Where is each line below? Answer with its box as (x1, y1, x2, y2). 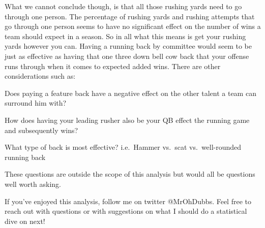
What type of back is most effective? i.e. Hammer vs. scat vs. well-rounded (5, 142, 242, 152)
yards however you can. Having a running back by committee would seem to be (5, 41, 252, 51)
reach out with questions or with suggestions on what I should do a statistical (5, 206, 247, 216)
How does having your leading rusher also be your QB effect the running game (5, 114, 250, 125)
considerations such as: (5, 71, 76, 81)
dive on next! (5, 215, 45, 226)
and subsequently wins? (5, 124, 78, 135)
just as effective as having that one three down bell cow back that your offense (5, 50, 249, 61)
